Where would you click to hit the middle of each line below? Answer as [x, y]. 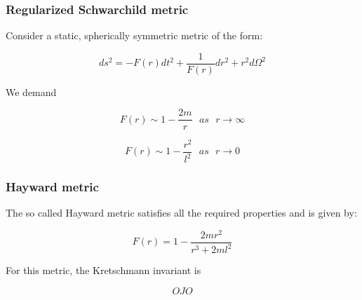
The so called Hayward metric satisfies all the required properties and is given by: [181, 213]
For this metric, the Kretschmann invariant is [103, 270]
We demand [31, 91]
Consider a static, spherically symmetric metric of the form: [134, 35]
